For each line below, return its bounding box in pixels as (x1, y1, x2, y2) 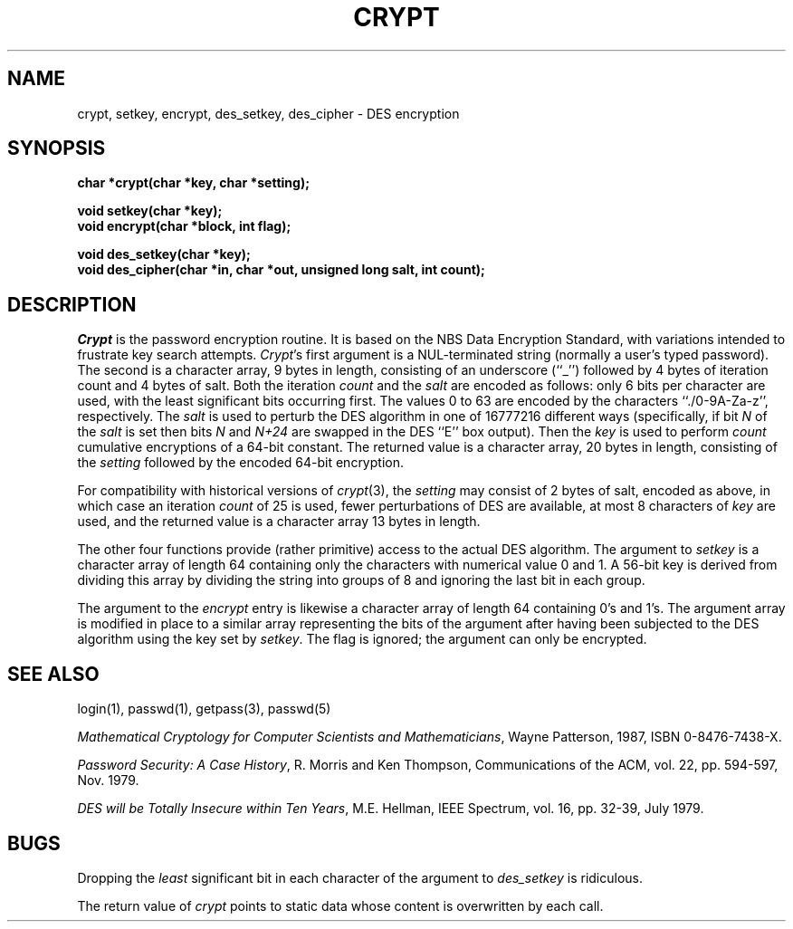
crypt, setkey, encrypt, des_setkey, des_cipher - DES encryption (77, 105, 460, 121)
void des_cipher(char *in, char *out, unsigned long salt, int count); (77, 262, 485, 278)
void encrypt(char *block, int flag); (77, 218, 291, 235)
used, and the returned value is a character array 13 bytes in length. (77, 513, 481, 530)
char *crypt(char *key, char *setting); (77, 175, 310, 191)
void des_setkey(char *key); (77, 246, 251, 263)
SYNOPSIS (7, 137, 106, 160)
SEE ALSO (7, 662, 100, 685)
